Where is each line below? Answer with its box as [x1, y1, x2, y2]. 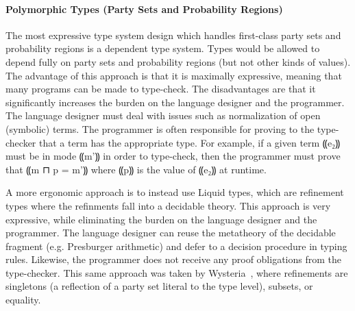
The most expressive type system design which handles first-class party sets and [5, 27, 341, 42]
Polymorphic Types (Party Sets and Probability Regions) [5, 1, 283, 16]
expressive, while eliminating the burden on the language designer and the [5, 212, 317, 226]
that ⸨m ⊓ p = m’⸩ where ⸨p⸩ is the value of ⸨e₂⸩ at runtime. [5, 162, 267, 176]
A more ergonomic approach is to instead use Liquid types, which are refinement [5, 185, 344, 199]
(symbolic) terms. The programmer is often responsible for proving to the [5, 121, 315, 136]
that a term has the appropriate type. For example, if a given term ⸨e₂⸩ [39, 135, 341, 149]
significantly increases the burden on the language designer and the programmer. [5, 95, 345, 109]
